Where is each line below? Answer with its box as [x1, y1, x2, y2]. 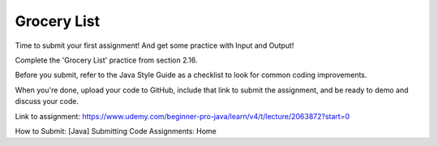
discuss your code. [15, 97, 79, 106]
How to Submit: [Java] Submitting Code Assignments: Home [15, 126, 217, 135]
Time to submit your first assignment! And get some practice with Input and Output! [15, 41, 294, 50]
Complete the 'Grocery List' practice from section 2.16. [15, 55, 198, 65]
